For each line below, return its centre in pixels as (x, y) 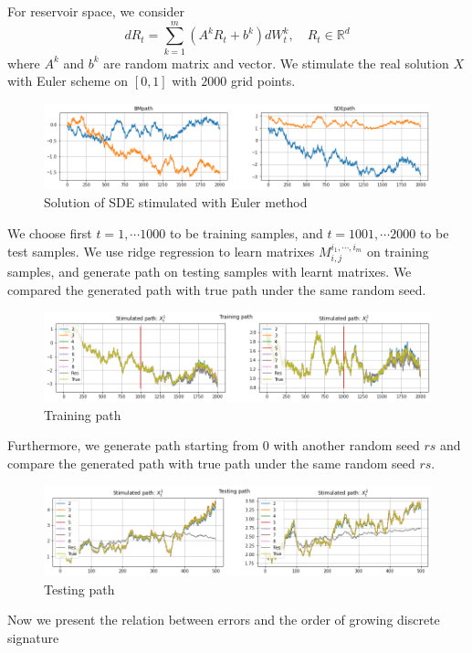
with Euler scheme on (68, 81)
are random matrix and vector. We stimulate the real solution (276, 63)
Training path (83, 414)
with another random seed (346, 445)
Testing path (79, 589)
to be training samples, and (246, 233)
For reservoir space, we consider (96, 11)
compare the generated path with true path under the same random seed (211, 463)
